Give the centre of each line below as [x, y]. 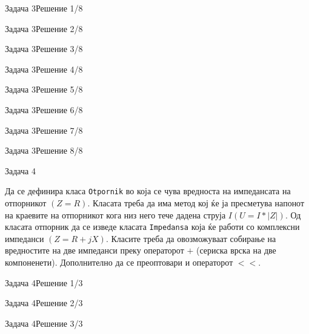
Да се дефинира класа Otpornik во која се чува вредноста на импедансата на [148, 191]
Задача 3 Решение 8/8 [44, 150]
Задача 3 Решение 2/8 [44, 28]
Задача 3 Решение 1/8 [44, 8]
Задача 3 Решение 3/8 [44, 49]
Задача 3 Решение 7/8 [44, 130]
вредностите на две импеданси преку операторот [95, 250]
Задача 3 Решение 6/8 [44, 109]
